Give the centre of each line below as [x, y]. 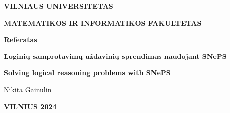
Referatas [21, 39]
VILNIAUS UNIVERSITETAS [59, 6]
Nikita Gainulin [28, 89]
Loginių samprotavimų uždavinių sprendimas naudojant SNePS [115, 56]
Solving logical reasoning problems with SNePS [87, 73]
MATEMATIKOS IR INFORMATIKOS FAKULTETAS [103, 23]
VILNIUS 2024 [30, 106]
